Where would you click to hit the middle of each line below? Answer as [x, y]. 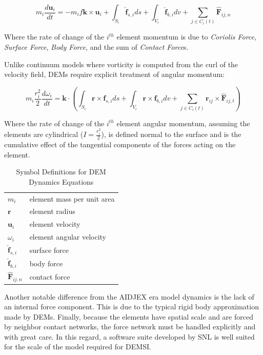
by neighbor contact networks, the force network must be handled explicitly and [130, 327]
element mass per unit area [72, 198]
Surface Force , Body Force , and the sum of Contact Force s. [96, 46]
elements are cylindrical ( [44, 134]
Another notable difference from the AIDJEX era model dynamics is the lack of [129, 296]
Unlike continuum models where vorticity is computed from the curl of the [121, 64]
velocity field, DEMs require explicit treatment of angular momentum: [114, 74]
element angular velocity [68, 237]
